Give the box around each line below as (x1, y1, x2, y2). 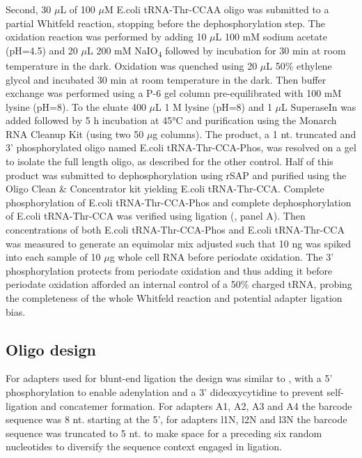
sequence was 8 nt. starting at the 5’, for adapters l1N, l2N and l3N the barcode (6, 412, 347, 427)
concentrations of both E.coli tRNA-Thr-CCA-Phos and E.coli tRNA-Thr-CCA (6, 222, 345, 237)
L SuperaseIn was (281, 99, 356, 114)
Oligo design (6, 338, 96, 360)
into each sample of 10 (6, 250, 101, 264)
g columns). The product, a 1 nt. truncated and (152, 126, 356, 141)
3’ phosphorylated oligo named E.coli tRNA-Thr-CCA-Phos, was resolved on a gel (6, 140, 356, 155)
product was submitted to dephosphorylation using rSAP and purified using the (6, 167, 347, 182)
